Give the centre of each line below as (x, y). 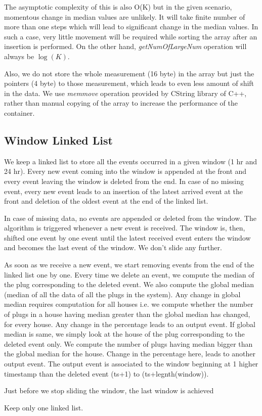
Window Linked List (58, 140)
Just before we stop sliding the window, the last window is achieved (109, 390)
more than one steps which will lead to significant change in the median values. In (131, 27)
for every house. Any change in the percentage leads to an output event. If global (130, 324)
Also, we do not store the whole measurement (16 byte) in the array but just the (129, 73)
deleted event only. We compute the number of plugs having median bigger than (128, 343)
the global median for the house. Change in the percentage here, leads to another (130, 354)
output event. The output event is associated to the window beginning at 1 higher (131, 364)
